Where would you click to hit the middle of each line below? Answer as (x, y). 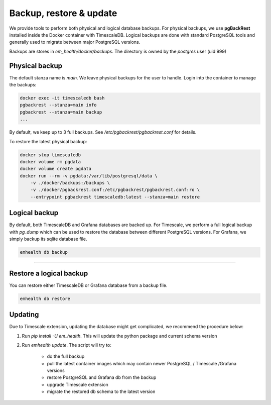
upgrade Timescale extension (78, 384)
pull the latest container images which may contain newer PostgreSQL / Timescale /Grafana (142, 363)
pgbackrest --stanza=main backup (61, 112)
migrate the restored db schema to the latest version (101, 391)
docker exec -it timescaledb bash (62, 98)
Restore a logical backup (49, 273)
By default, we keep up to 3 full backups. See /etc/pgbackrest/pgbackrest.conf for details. (103, 132)
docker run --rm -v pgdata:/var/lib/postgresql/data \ (89, 176)
